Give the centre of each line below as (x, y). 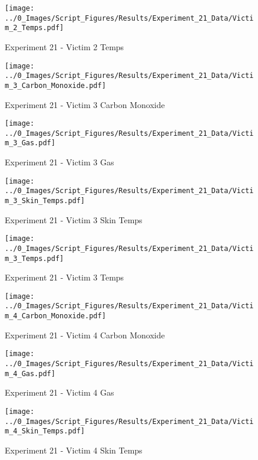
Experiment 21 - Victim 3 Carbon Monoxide (85, 104)
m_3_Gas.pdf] (30, 143)
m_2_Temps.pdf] (34, 28)
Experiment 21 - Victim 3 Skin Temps (74, 219)
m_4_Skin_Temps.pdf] (45, 431)
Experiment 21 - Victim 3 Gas (59, 162)
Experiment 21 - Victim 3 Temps (64, 277)
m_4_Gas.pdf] (30, 373)
